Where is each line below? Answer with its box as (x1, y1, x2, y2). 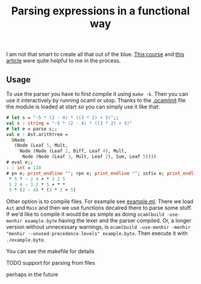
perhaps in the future (6, 271, 59, 278)
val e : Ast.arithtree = (6, 131, 68, 137)
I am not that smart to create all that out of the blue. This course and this (6, 51, 184, 58)
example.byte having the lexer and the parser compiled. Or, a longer (25, 217, 191, 224)
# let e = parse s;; (6, 126, 58, 132)
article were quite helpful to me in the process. (6, 57, 121, 64)
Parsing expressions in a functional (11, 4, 190, 18)
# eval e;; (6, 159, 33, 165)
